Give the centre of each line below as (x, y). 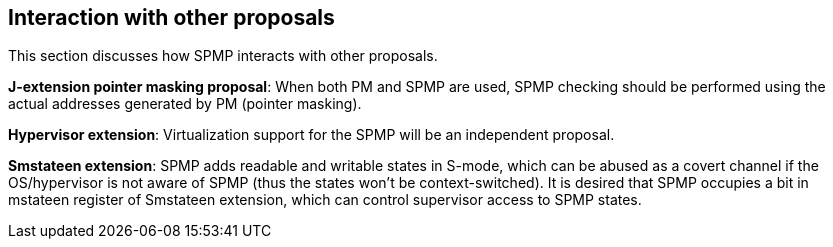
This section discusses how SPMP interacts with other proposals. (223, 56)
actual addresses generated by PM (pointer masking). (185, 104)
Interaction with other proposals (171, 17)
